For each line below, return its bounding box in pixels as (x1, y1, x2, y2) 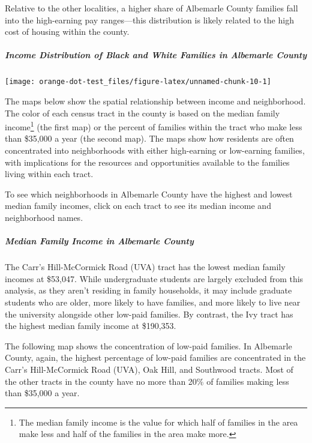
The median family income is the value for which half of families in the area (19, 415, 298, 428)
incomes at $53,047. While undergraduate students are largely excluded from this (5, 272, 304, 285)
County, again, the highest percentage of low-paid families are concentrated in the (5, 351, 306, 364)
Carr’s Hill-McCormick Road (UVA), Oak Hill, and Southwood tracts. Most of (5, 363, 293, 375)
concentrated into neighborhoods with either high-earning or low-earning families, (5, 144, 305, 157)
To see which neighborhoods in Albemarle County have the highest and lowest (5, 187, 293, 200)
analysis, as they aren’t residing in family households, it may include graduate (5, 284, 292, 297)
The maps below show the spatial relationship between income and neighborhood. (5, 95, 306, 107)
